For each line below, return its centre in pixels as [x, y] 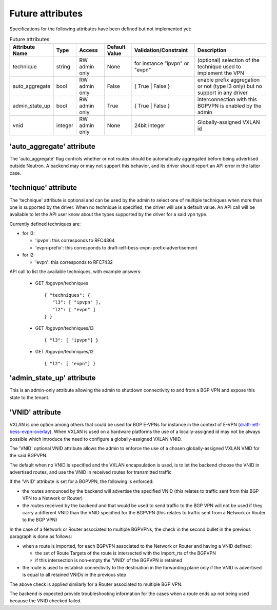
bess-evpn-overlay [30, 432]
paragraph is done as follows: [41, 536]
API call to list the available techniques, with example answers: [76, 272]
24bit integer [150, 125]
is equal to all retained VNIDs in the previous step [74, 575]
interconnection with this [227, 99]
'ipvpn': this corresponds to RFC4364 [75, 240]
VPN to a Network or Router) [53, 498]
